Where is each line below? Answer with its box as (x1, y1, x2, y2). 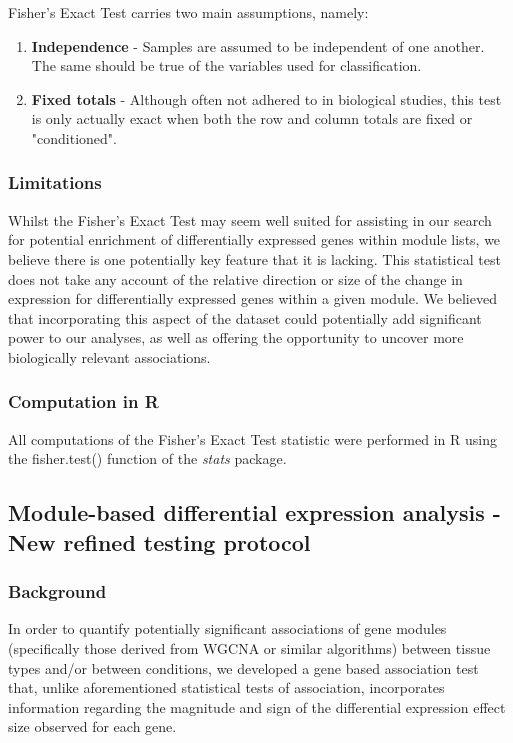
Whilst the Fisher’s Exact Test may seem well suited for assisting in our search (8, 209, 492, 230)
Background (8, 579, 107, 604)
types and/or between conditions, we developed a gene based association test (8, 657, 479, 678)
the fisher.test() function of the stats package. (8, 448, 287, 469)
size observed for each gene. (8, 716, 177, 737)
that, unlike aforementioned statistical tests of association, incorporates (8, 677, 445, 698)
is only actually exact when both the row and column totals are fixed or (31, 108, 473, 129)
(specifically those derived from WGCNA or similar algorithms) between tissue (8, 637, 491, 658)
